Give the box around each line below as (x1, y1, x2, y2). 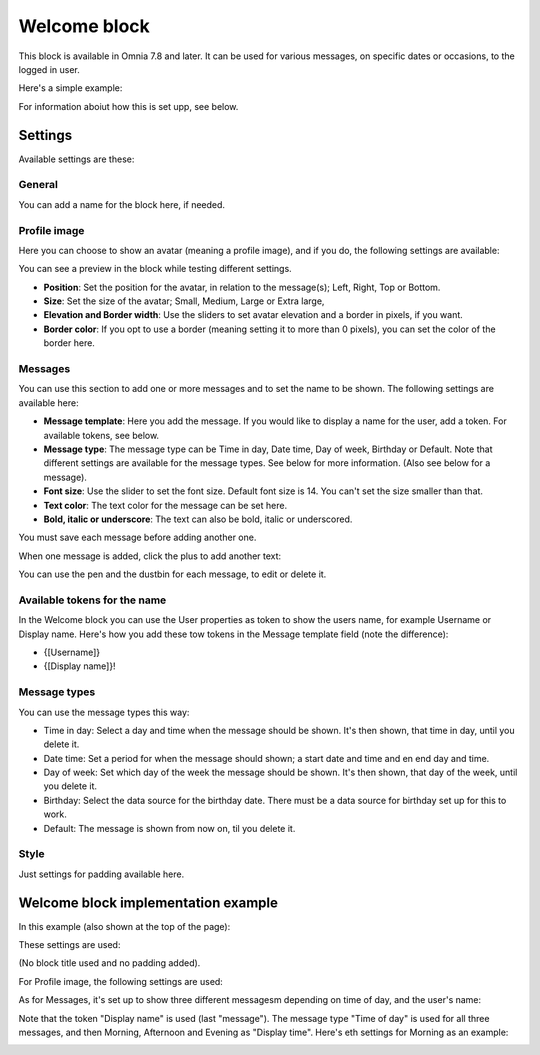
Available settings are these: (18, 153, 135, 165)
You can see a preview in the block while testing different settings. (18, 263, 292, 275)
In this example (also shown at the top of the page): (18, 920, 231, 932)
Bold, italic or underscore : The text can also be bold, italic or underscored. (43, 513, 353, 525)
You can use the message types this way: (18, 706, 190, 718)
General (18, 178, 59, 192)
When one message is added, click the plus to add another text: (18, 550, 282, 562)
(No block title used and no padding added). (18, 957, 201, 969)
